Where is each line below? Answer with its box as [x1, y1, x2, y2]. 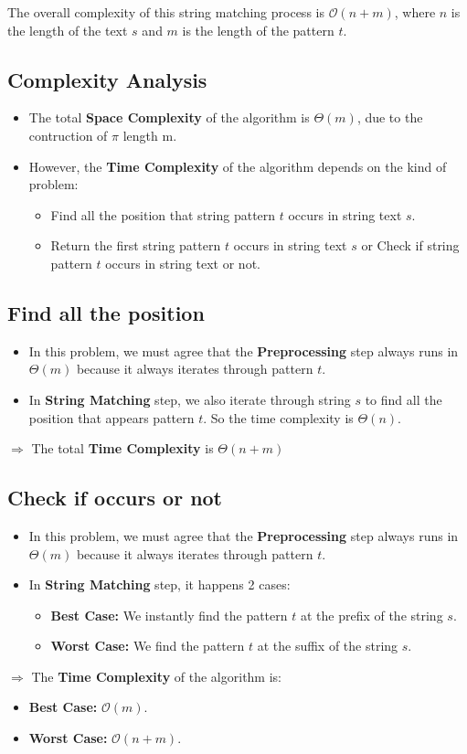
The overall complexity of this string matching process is [7, 3, 324, 21]
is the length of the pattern [182, 20, 334, 39]
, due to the [356, 108, 423, 127]
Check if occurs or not [7, 483, 223, 512]
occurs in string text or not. [105, 253, 260, 272]
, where [394, 3, 436, 21]
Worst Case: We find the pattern [50, 636, 245, 655]
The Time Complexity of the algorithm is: [31, 666, 281, 685]
